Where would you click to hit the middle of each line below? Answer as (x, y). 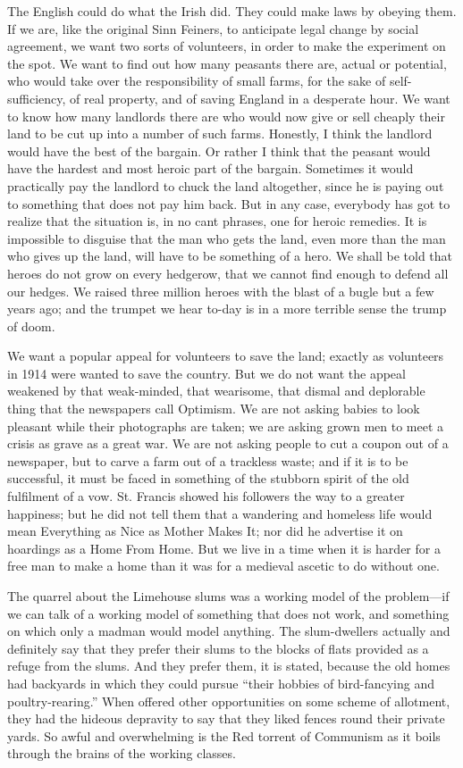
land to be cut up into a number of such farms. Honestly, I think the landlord (220, 134)
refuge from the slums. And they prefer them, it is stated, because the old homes (229, 666)
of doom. (31, 326)
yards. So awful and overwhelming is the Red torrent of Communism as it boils (224, 735)
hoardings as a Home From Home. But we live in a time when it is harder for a (224, 548)
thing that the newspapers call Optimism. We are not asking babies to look (214, 409)
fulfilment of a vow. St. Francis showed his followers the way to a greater (206, 496)
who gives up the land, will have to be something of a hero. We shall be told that (230, 256)
